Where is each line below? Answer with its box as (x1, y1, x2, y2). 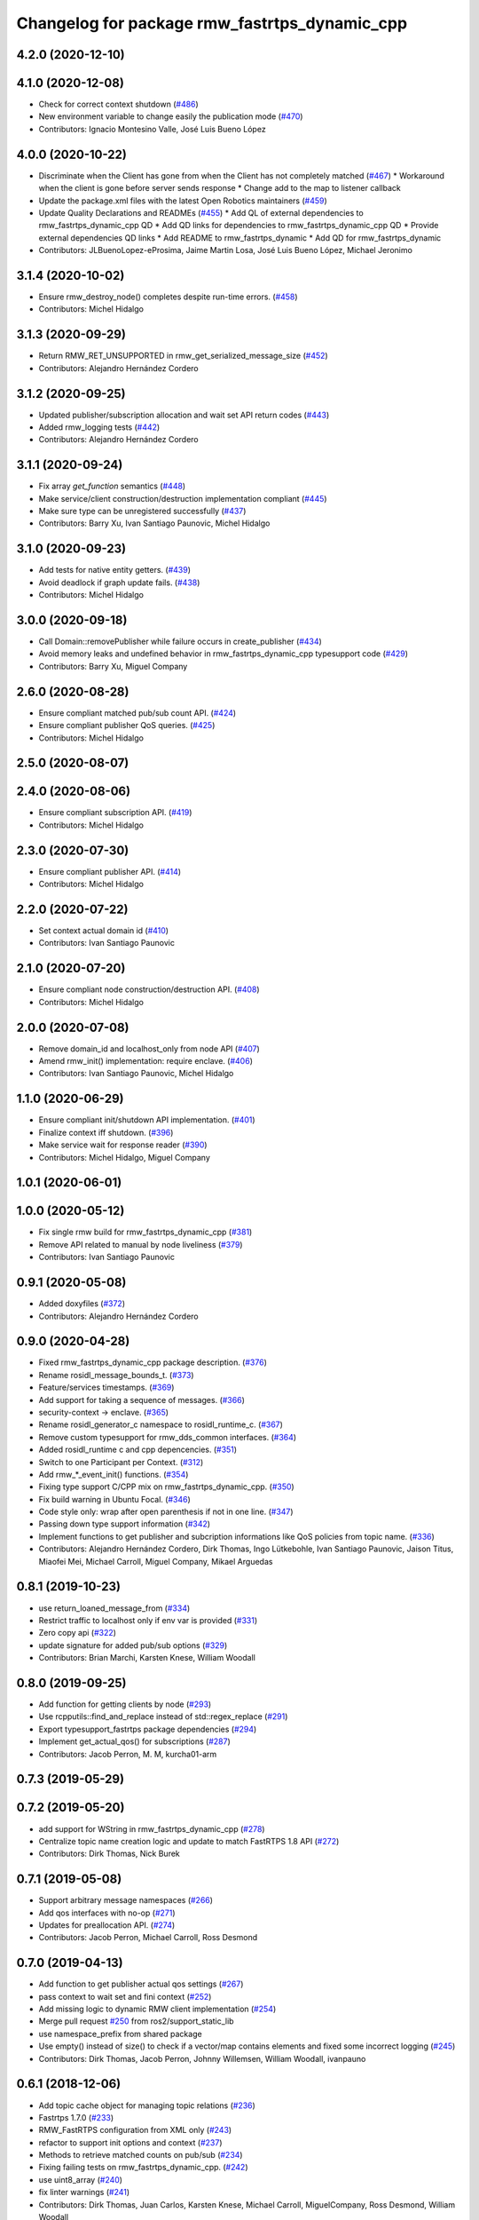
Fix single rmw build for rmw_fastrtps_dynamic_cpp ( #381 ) (38, 1226, 253, 1238)
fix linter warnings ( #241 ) (38, 2187, 130, 2198)
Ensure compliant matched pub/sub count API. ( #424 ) (38, 707, 237, 718)
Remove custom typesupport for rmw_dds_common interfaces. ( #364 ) (38, 1431, 297, 1442)
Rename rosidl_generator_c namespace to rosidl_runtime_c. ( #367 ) (38, 1419, 284, 1430)
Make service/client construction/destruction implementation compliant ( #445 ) (38, 493, 327, 503)
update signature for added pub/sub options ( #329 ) (38, 1639, 228, 1651)
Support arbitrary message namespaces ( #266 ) (38, 1895, 213, 1906)
